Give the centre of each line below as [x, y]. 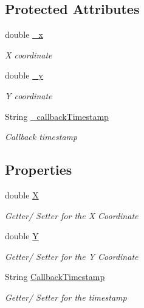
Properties [39, 170]
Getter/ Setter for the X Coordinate [72, 215]
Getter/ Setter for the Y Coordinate [72, 256]
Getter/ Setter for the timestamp [66, 297]
